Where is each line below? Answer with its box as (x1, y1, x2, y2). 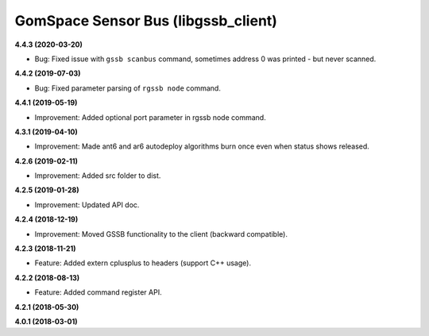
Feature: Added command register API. (34, 288, 162, 297)
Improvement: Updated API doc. (34, 199, 140, 210)
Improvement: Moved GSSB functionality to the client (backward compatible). (34, 229, 288, 238)
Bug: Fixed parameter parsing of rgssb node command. (34, 83, 222, 93)
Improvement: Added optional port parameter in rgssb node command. (34, 112, 266, 122)
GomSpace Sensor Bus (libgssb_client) (14, 12, 278, 29)
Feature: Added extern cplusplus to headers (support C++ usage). (34, 258, 252, 268)
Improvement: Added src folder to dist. (34, 171, 161, 180)
